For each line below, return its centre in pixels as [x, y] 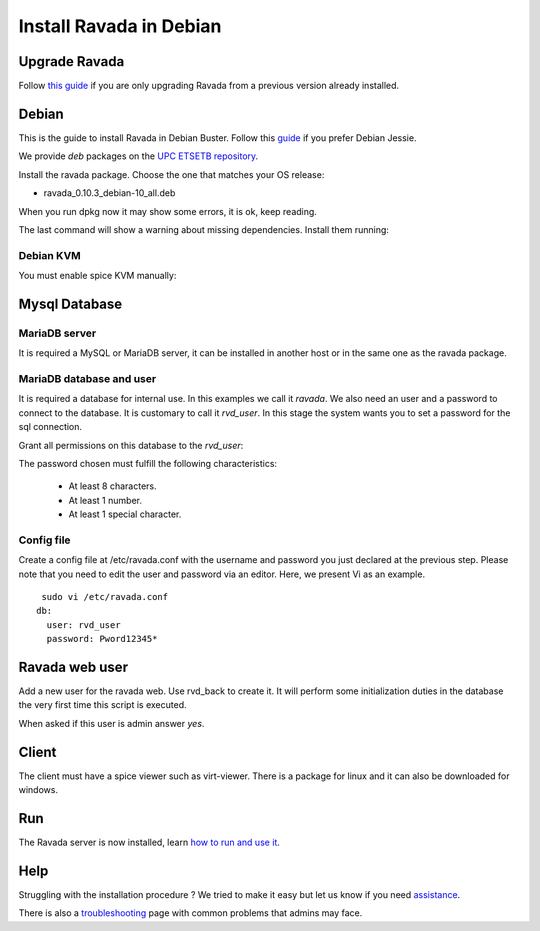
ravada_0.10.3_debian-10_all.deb [109, 193]
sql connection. [50, 427]
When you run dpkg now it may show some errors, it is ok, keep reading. [167, 211]
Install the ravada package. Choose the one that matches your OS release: [171, 174]
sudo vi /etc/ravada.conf [105, 597]
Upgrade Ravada [71, 61]
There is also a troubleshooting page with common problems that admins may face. [190, 913]
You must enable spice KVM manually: [97, 276]
